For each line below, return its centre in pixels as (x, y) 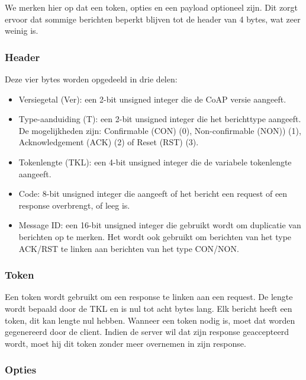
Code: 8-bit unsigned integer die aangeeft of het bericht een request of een (153, 194)
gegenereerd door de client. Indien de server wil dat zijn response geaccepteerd (147, 332)
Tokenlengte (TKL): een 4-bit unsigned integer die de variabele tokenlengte (155, 162)
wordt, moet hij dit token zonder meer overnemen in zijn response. (125, 343)
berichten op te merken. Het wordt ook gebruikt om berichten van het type (155, 236)
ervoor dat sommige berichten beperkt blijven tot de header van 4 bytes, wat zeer (153, 19)
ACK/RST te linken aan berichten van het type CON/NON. (129, 248)
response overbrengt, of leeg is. (74, 205)
